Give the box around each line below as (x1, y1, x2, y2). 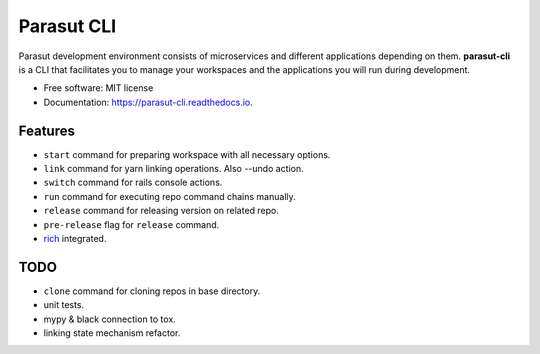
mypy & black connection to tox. (43, 313, 177, 325)
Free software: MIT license (43, 82, 154, 94)
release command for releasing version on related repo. (43, 205, 279, 217)
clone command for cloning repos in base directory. (43, 285, 261, 297)
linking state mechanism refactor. (43, 327, 181, 339)
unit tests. (43, 299, 85, 311)
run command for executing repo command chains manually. (43, 190, 297, 202)
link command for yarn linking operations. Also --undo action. (43, 163, 304, 175)
